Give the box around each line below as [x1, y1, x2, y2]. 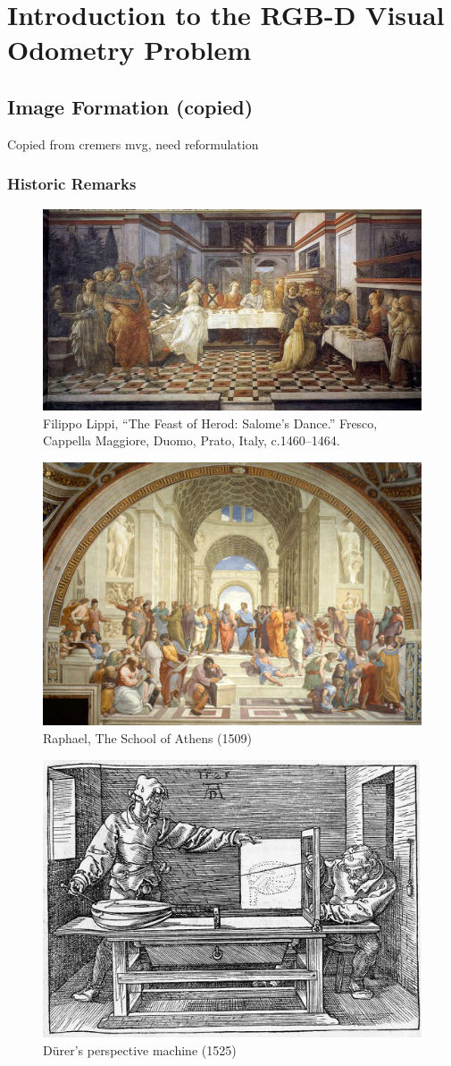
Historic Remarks [7, 173, 137, 195]
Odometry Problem [7, 31, 252, 68]
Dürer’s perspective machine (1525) [43, 1040, 237, 1059]
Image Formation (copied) [7, 92, 254, 120]
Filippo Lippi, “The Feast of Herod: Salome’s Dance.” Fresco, [43, 413, 378, 432]
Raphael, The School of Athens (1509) [43, 729, 252, 748]
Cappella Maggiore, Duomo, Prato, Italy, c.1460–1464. [43, 431, 340, 450]
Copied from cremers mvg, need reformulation [7, 134, 259, 153]
